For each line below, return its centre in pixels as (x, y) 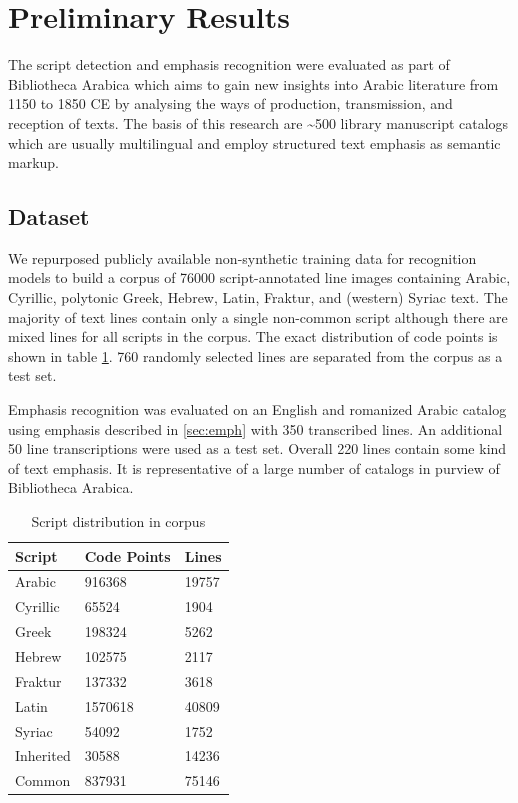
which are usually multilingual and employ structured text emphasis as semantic (254, 142)
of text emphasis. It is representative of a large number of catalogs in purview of (254, 467)
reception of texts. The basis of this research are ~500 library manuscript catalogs (258, 122)
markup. (34, 162)
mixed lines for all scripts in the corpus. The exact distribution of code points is (253, 336)
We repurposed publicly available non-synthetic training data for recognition (242, 257)
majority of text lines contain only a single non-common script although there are (258, 316)
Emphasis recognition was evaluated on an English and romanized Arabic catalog (257, 409)
